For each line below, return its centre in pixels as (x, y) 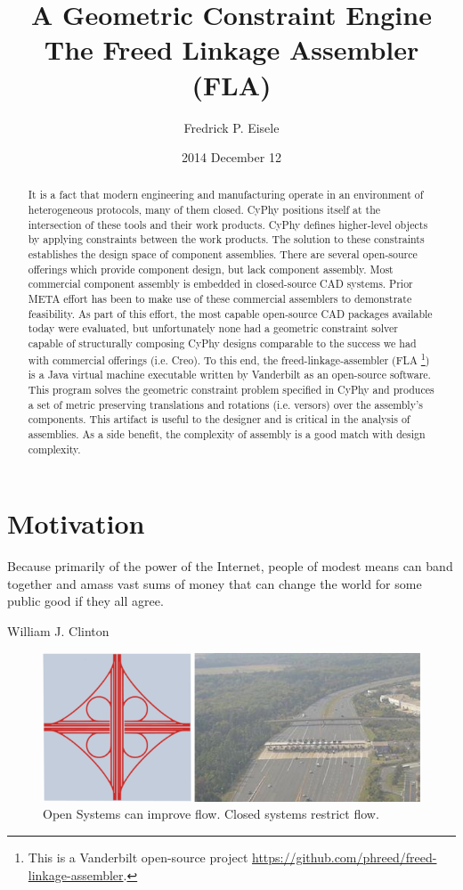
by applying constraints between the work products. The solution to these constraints (226, 239)
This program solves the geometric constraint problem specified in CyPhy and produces (231, 389)
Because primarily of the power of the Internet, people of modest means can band (230, 566)
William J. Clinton (58, 630)
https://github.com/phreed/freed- (344, 857)
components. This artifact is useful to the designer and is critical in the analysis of (219, 419)
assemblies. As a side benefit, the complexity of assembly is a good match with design (227, 433)
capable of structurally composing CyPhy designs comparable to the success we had (222, 343)
